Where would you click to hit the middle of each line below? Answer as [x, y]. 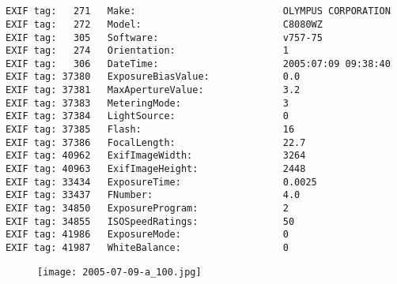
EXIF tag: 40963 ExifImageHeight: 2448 [156, 169]
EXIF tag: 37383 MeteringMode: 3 [147, 103]
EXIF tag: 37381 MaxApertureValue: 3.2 [153, 90]
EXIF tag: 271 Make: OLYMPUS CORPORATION [198, 11]
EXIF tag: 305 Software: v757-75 [164, 37]
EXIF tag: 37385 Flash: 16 [150, 130]
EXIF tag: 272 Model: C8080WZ [164, 24]
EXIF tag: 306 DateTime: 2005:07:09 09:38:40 [198, 64]
